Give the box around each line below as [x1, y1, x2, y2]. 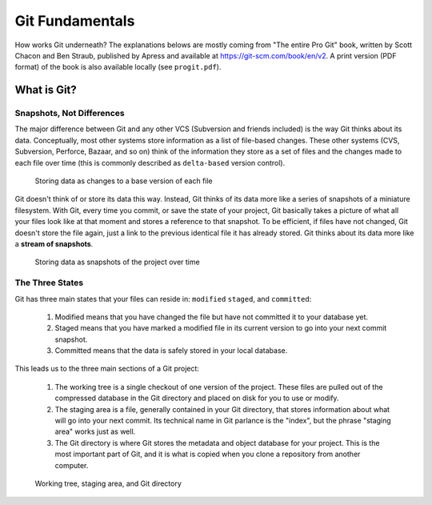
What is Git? [14, 83, 78, 97]
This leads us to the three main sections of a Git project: [14, 364, 200, 374]
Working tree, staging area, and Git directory [34, 479, 182, 488]
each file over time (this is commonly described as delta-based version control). [14, 158, 286, 167]
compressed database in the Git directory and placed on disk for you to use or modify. [54, 393, 339, 403]
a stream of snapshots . [14, 239, 94, 248]
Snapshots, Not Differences [14, 108, 126, 119]
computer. [54, 460, 89, 470]
